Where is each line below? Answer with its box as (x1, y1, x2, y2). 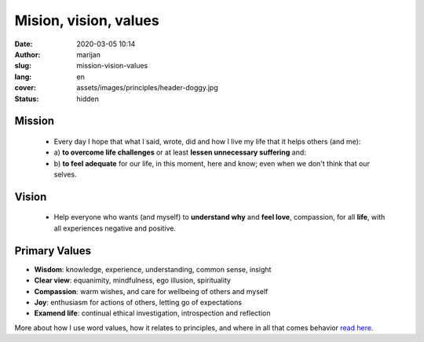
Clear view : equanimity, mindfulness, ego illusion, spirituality (34, 275, 232, 286)
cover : (14, 83, 37, 93)
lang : (14, 71, 32, 82)
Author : (14, 49, 41, 59)
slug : (14, 61, 31, 71)
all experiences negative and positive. (53, 224, 177, 233)
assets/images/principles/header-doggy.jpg (76, 83, 219, 93)
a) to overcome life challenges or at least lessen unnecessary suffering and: (53, 147, 306, 157)
